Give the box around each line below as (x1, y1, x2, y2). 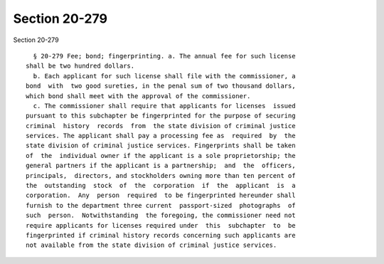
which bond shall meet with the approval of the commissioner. (26, 92, 251, 100)
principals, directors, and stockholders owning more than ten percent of (26, 171, 296, 179)
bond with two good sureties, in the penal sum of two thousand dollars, (26, 82, 296, 90)
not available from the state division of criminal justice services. (26, 241, 277, 249)
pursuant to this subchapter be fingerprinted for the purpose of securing (26, 112, 296, 120)
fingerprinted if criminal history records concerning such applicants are (26, 231, 296, 239)
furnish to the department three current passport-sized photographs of (26, 201, 296, 209)
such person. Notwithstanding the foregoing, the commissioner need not (26, 211, 296, 220)
